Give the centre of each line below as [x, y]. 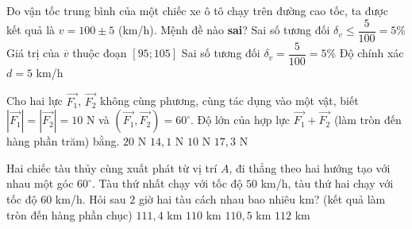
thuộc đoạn [100, 53]
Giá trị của [33, 53]
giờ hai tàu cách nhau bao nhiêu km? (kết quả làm [262, 198]
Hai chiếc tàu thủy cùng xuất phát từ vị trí [112, 167]
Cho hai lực [35, 101]
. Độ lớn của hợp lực [240, 120]
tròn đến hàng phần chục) [69, 214]
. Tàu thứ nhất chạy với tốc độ [167, 183]
